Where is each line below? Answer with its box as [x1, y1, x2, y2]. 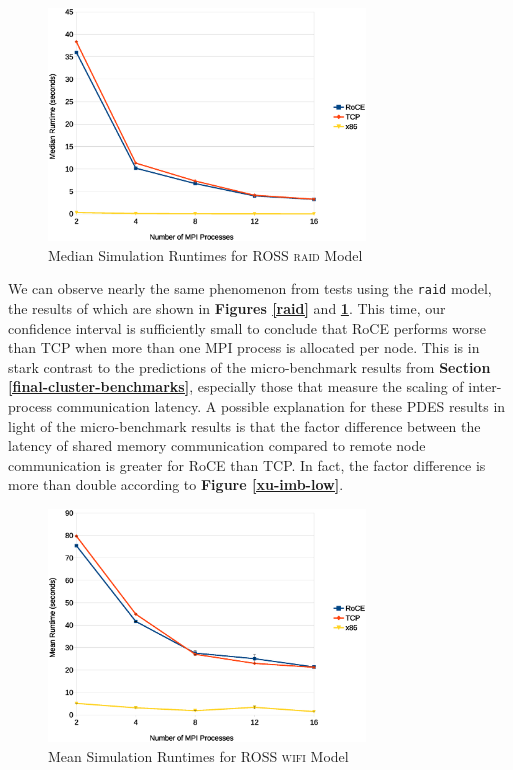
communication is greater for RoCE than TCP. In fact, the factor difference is [8, 454, 486, 475]
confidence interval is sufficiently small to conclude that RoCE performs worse [8, 317, 487, 338]
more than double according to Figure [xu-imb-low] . [8, 474, 344, 495]
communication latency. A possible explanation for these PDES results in [56, 396, 506, 417]
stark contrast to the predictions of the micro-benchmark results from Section [8, 356, 491, 377]
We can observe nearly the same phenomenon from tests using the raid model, [8, 278, 492, 299]
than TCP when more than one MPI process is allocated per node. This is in [8, 337, 480, 358]
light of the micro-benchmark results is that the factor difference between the [8, 415, 481, 436]
